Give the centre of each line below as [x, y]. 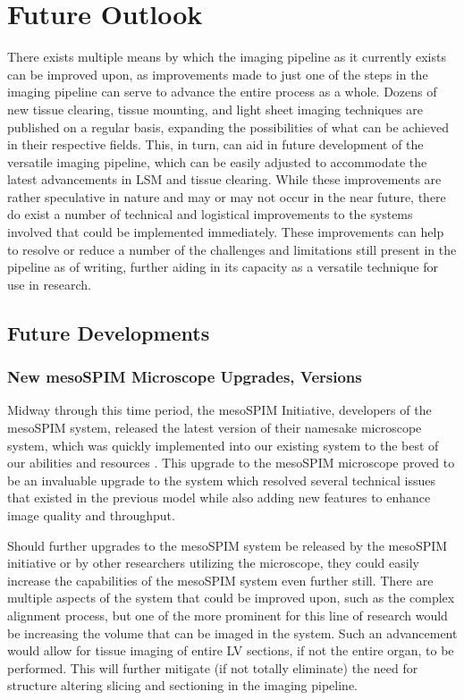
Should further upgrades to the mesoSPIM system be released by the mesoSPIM [228, 545]
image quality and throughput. [91, 515]
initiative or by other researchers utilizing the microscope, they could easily [213, 563]
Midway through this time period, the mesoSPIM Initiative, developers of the [219, 410]
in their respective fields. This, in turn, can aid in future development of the [215, 144]
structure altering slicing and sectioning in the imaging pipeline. [182, 685]
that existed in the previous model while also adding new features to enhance [219, 498]
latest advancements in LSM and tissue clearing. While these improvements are [224, 179]
